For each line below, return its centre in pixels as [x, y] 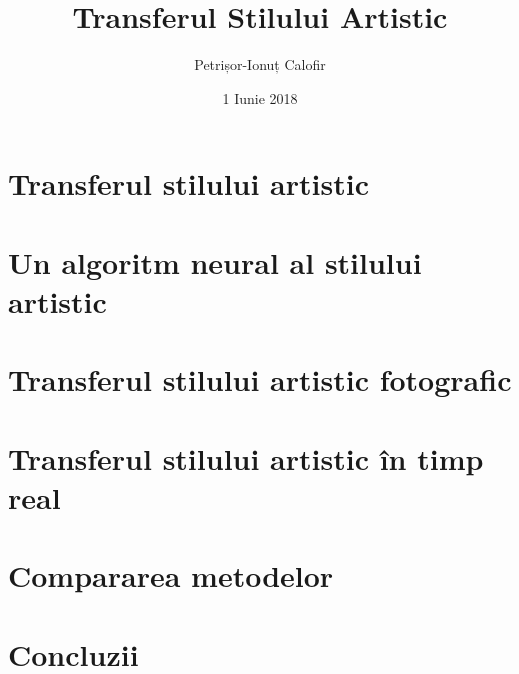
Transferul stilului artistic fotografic [260, 379]
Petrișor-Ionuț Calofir [260, 64]
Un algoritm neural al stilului [215, 261]
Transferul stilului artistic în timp [246, 457]
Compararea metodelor [171, 575]
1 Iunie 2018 [260, 97]
